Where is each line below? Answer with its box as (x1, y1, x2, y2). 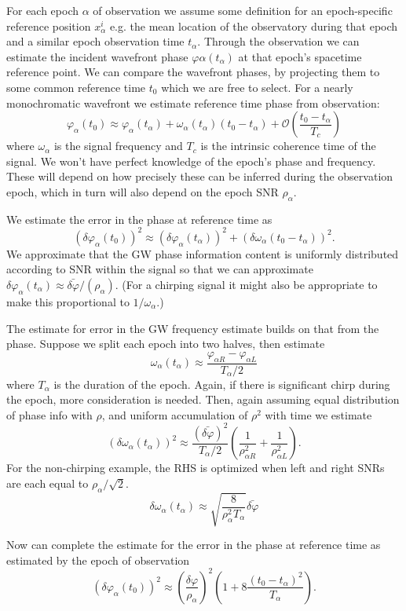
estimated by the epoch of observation (6, 551, 190, 568)
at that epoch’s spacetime (238, 48, 362, 64)
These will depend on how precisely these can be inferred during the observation (6, 168, 393, 185)
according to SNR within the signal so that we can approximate (6, 261, 313, 277)
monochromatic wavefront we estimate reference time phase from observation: (6, 94, 380, 111)
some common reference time (6, 79, 146, 95)
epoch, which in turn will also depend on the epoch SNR (6, 183, 279, 199)
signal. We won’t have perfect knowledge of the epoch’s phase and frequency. (6, 152, 376, 169)
